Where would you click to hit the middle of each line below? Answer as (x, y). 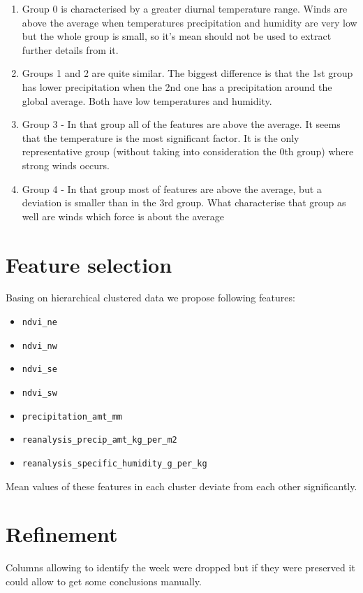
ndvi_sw (39, 393)
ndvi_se (39, 370)
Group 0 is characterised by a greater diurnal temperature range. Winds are (185, 8)
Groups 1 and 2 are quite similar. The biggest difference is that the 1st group (187, 73)
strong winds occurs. (66, 165)
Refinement (62, 534)
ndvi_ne (39, 323)
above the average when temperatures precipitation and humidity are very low (190, 22)
